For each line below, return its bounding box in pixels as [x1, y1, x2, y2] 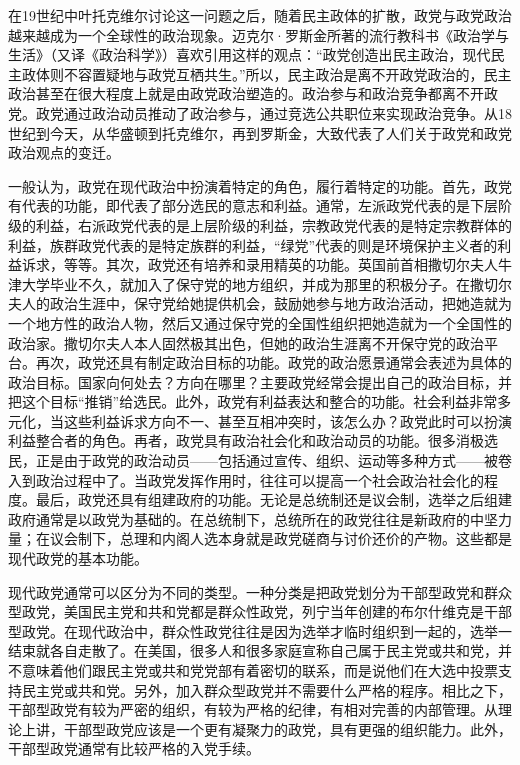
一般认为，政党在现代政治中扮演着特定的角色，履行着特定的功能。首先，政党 [8, 175, 512, 196]
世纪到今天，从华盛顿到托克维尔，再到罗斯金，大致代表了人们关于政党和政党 [8, 122, 512, 143]
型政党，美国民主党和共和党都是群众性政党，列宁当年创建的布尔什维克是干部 [8, 601, 512, 622]
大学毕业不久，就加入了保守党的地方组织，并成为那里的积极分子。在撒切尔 [21, 273, 512, 294]
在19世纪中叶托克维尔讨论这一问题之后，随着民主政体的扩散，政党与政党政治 [8, 5, 512, 25]
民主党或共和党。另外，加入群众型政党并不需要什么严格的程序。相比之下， [21, 679, 512, 700]
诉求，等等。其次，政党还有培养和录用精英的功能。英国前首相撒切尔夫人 [21, 254, 498, 275]
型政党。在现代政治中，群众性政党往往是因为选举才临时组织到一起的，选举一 [8, 620, 512, 641]
